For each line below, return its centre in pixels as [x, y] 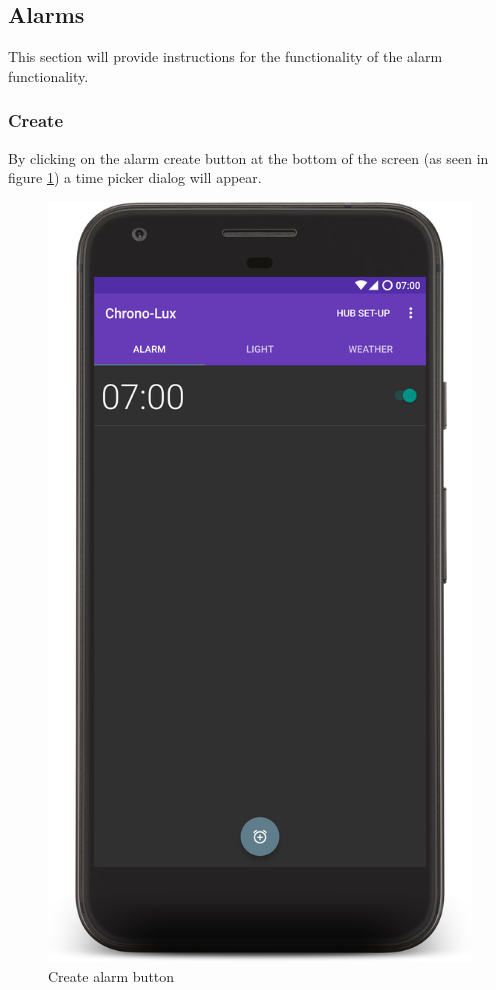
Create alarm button [111, 975]
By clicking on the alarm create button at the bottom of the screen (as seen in [248, 157]
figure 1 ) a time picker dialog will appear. [135, 177]
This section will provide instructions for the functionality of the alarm [225, 56]
